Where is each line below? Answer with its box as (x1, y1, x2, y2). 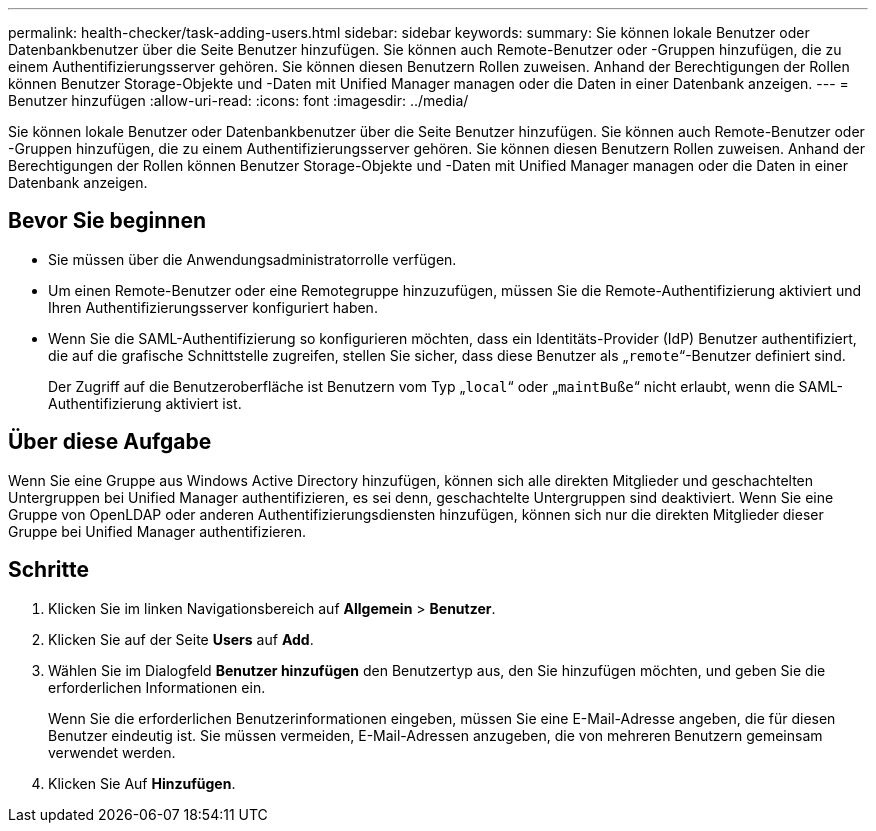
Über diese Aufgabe (8, 429, 212, 455)
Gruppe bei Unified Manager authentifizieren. (8, 522, 306, 540)
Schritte (8, 557, 89, 583)
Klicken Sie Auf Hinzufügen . (48, 774, 236, 792)
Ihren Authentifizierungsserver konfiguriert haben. (48, 298, 378, 316)
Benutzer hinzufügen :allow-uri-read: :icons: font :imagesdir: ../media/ (8, 92, 469, 109)
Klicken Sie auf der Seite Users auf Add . (48, 630, 314, 648)
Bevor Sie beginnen (8, 208, 207, 234)
